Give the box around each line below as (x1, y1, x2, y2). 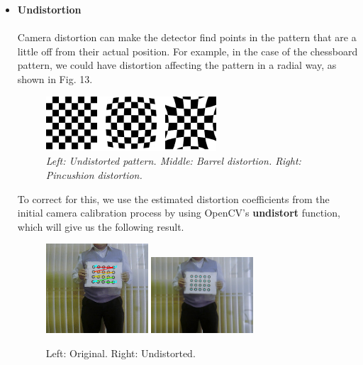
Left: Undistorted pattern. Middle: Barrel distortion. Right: (45, 153, 301, 168)
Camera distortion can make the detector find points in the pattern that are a (17, 30, 357, 45)
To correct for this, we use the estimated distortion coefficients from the (17, 191, 330, 206)
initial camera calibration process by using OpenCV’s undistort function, (17, 205, 340, 220)
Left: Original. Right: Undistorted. (45, 346, 196, 361)
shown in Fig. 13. (17, 71, 93, 86)
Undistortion (17, 2, 82, 16)
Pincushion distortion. (45, 168, 143, 182)
